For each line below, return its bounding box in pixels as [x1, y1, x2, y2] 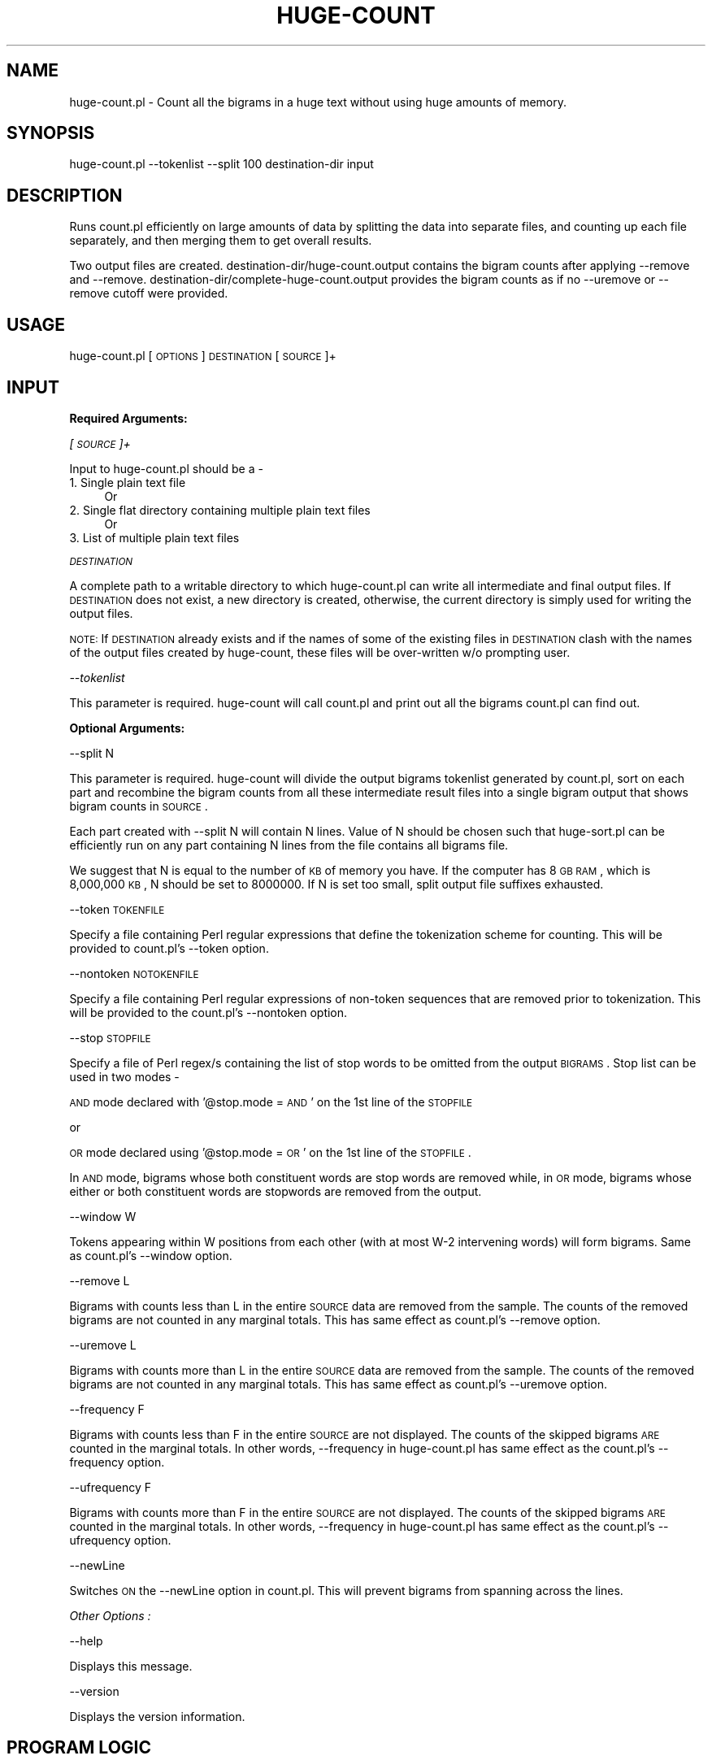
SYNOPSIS [7, 123, 95, 144]
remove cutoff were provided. [69, 286, 228, 301]
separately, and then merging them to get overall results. [69, 233, 372, 248]
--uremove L [69, 1337, 137, 1352]
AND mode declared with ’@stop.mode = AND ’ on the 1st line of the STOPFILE [69, 1094, 473, 1109]
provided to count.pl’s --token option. [69, 941, 269, 955]
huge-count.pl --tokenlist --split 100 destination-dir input [69, 157, 374, 172]
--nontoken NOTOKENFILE [69, 966, 199, 980]
